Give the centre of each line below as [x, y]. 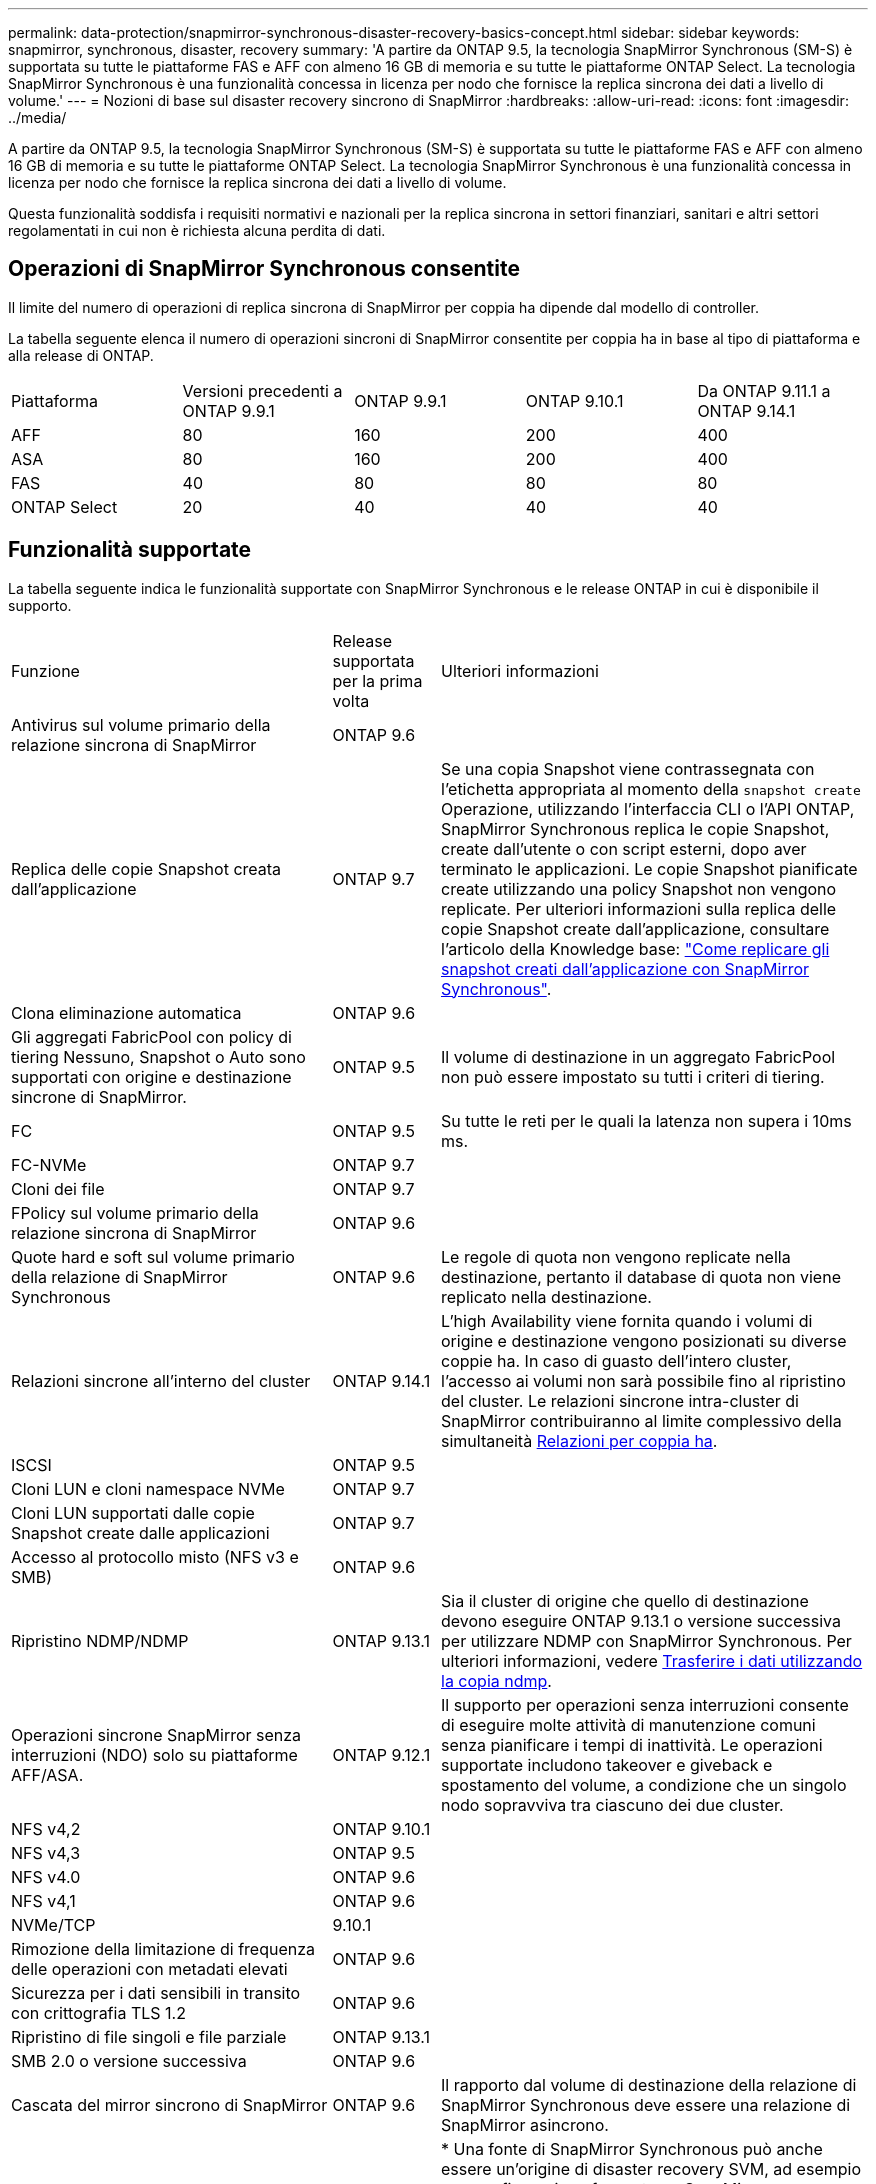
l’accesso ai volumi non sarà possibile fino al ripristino [643, 1380]
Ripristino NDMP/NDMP [100, 1640]
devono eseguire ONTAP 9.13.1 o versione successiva [641, 1620]
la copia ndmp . [496, 1680]
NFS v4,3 [46, 1852]
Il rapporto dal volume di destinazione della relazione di [649, 2084]
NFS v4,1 [43, 1900]
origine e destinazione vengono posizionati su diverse [644, 1340]
